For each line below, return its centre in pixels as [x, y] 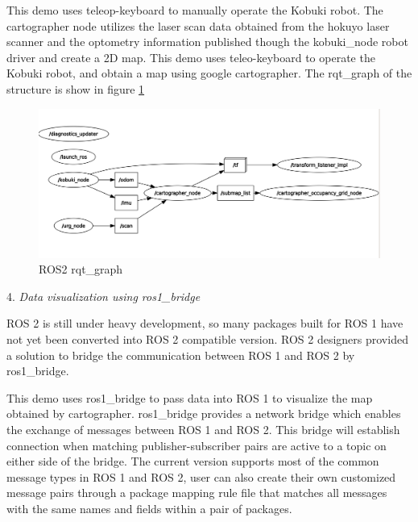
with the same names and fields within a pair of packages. [149, 508]
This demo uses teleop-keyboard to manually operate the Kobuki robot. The [195, 10]
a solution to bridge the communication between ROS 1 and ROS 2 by [181, 355]
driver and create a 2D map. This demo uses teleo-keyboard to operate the [191, 57]
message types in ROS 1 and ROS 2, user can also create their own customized [201, 476]
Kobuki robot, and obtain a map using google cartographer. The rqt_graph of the [209, 73]
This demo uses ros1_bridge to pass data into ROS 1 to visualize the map [190, 397]
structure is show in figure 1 [76, 88]
